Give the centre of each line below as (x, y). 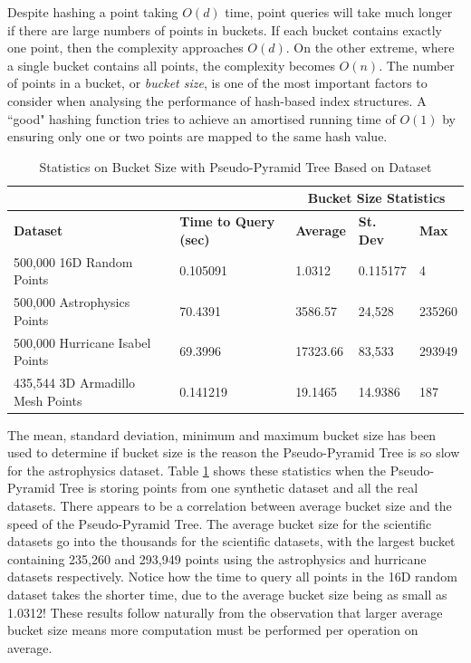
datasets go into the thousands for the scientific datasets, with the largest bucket (231, 541)
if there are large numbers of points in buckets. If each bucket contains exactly (225, 29)
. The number (417, 65)
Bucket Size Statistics (376, 198)
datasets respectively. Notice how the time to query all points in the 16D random (232, 577)
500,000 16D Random (73, 261)
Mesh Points (48, 400)
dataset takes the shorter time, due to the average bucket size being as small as (227, 594)
